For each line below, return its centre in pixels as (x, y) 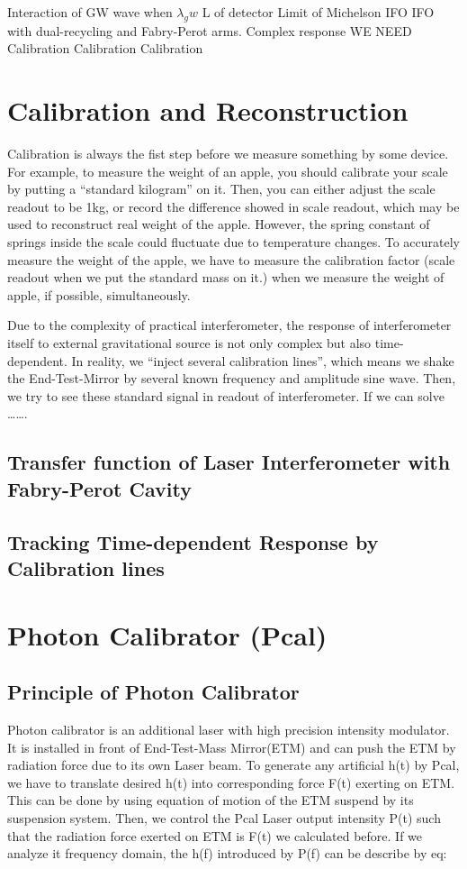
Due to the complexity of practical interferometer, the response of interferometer (229, 325)
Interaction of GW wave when (90, 12)
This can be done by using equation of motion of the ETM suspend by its (211, 800)
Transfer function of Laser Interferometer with (229, 462)
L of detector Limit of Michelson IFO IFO (318, 12)
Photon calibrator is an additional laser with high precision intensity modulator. (229, 729)
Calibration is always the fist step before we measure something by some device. (228, 154)
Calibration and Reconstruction (208, 110)
